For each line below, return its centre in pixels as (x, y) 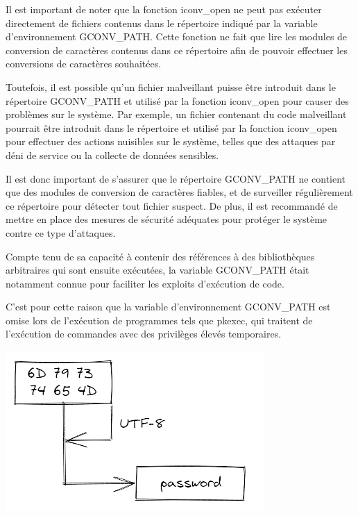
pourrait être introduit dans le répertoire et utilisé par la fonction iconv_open (171, 127)
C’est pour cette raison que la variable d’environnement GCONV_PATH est (168, 307)
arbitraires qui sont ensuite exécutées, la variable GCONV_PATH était (157, 270)
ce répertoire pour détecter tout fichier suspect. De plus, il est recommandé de (172, 205)
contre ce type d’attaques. (61, 232)
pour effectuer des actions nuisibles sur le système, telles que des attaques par (171, 141)
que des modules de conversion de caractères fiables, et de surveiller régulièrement (179, 192)
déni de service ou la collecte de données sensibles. (112, 155)
